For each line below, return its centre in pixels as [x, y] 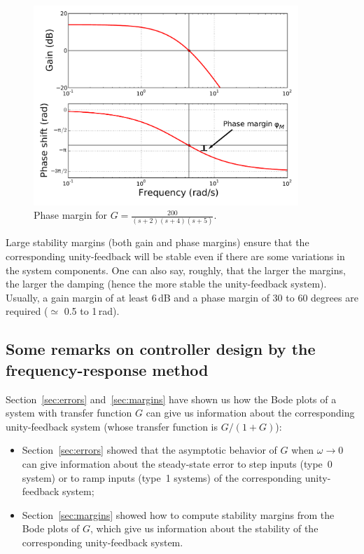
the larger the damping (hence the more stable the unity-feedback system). [166, 284]
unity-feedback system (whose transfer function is [112, 426]
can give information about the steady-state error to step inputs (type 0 [177, 463]
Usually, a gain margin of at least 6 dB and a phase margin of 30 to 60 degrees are [182, 297]
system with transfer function [69, 413]
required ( [27, 311]
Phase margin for [70, 215]
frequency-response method [107, 369]
